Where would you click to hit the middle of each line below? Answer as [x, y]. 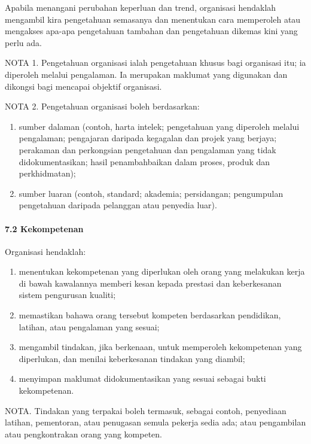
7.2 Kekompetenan [44, 228]
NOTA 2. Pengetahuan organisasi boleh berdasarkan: [102, 106]
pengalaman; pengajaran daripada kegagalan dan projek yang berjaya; [148, 138]
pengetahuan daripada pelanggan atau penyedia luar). [118, 205]
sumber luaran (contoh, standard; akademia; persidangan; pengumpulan [151, 193]
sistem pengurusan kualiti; [67, 295]
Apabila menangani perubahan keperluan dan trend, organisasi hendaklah [141, 7]
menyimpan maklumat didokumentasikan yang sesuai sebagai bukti [142, 378]
